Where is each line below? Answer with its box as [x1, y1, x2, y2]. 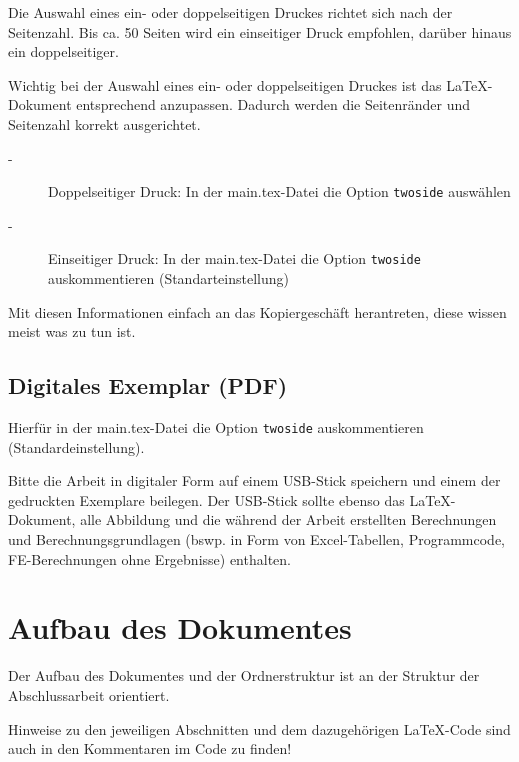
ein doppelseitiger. [8, 41, 119, 62]
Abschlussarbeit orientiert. [8, 684, 170, 705]
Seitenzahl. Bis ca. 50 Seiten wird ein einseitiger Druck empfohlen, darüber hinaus [8, 21, 512, 42]
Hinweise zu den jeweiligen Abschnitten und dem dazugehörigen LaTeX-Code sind [8, 718, 511, 739]
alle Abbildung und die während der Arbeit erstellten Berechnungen [80, 509, 497, 530]
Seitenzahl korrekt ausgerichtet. [8, 113, 201, 134]
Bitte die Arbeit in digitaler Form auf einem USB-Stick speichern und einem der [8, 470, 501, 491]
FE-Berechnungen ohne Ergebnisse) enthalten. [8, 548, 291, 569]
